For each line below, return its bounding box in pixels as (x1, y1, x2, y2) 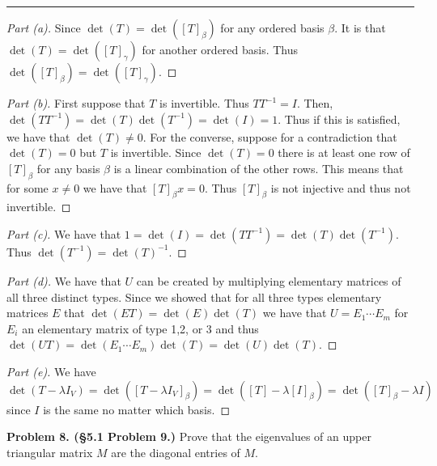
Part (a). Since (6, 19, 81, 36)
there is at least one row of (278, 144, 410, 161)
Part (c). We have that (6, 225, 121, 242)
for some (6, 179, 49, 196)
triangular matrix (6, 443, 93, 460)
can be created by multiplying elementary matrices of (136, 272, 401, 289)
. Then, (296, 95, 333, 111)
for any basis (36, 159, 100, 176)
